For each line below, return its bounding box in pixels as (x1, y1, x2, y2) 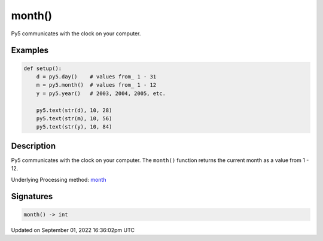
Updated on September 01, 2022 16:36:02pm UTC (11, 226, 135, 233)
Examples (11, 45, 49, 56)
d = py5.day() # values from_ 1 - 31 (36, 73, 157, 80)
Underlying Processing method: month (11, 176, 106, 183)
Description (11, 141, 56, 151)
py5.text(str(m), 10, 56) (36, 115, 112, 122)
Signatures (11, 191, 53, 202)
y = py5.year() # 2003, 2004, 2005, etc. (36, 90, 166, 97)
